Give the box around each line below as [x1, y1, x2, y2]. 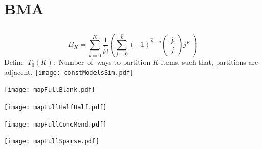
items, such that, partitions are [161, 57, 258, 67]
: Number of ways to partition [53, 57, 151, 67]
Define [4, 57, 24, 67]
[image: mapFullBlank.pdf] [4, 86, 96, 94]
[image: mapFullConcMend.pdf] [4, 120, 107, 128]
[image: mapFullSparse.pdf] [4, 138, 100, 145]
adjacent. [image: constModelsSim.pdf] [4, 66, 134, 77]
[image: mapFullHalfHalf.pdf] [4, 103, 107, 111]
